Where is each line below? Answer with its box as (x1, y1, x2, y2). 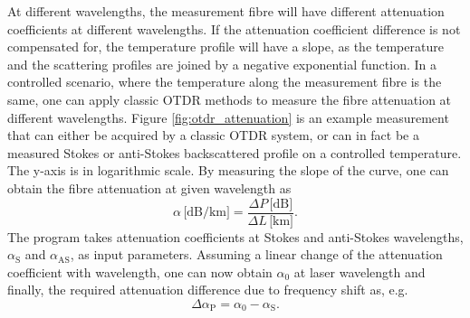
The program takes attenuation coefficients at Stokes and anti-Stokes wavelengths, (7, 227, 464, 246)
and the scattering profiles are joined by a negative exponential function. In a (7, 54, 436, 73)
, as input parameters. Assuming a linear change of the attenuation (70, 245, 443, 264)
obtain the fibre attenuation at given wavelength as (7, 178, 292, 197)
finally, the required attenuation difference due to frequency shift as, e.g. (7, 280, 408, 299)
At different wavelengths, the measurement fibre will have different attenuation (7, 2, 445, 20)
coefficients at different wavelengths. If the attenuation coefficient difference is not (7, 19, 461, 38)
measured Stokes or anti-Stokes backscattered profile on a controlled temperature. (7, 143, 462, 162)
